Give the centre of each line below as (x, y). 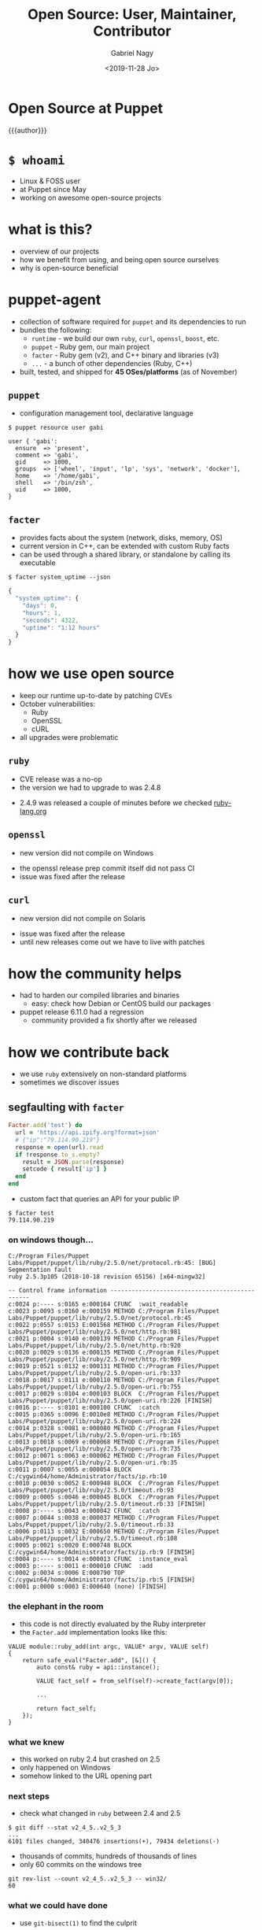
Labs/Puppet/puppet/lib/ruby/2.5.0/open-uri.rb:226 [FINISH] (111, 1401)
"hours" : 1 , (42, 613)
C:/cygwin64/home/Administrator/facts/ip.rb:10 (88, 1477)
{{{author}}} (28, 130)
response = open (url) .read (59, 1147)
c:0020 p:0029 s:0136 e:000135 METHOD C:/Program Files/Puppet (114, 1353)
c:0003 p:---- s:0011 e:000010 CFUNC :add (81, 1566)
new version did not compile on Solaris (82, 918)
